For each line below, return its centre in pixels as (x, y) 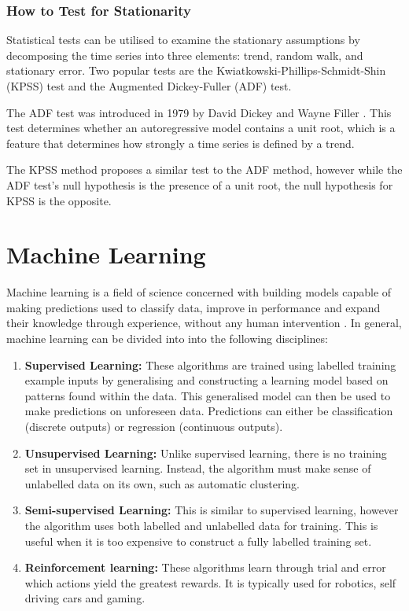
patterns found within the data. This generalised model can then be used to (208, 395)
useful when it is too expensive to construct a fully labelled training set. (198, 541)
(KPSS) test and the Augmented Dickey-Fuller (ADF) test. (149, 86)
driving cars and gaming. (85, 598)
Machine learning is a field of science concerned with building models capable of (199, 292)
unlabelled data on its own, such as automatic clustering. (162, 483)
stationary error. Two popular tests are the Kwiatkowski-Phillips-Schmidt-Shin (196, 70)
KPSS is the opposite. (59, 200)
